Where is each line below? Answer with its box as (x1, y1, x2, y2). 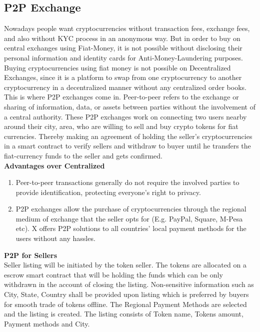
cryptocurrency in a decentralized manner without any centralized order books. (4, 81, 246, 92)
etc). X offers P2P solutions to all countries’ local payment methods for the (15, 223, 246, 233)
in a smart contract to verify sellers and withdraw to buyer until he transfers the (4, 140, 251, 151)
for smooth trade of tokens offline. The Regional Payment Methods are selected (4, 298, 247, 309)
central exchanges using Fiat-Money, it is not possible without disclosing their (4, 42, 242, 53)
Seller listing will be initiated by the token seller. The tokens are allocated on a (4, 259, 246, 270)
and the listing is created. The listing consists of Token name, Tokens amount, (4, 308, 243, 319)
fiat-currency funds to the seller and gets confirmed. (4, 150, 162, 160)
